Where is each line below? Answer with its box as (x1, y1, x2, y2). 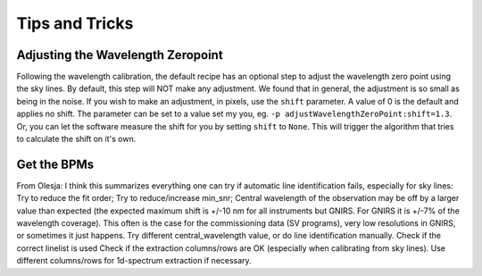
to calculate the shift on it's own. (16, 134, 137, 145)
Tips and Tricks (16, 13, 134, 33)
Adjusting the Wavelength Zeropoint (16, 47, 223, 63)
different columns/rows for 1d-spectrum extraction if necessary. (16, 255, 252, 266)
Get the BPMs (16, 156, 95, 171)
